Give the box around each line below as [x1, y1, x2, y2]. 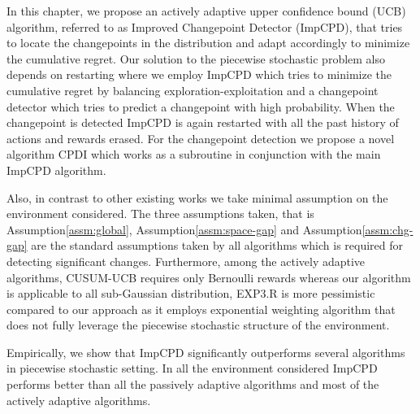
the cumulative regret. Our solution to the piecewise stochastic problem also [6, 50, 386, 67]
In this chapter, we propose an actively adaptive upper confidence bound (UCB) [6, 2, 406, 19]
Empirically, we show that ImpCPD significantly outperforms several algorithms [6, 343, 405, 360]
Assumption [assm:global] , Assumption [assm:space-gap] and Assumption [6, 220, 362, 238]
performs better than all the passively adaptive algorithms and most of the [6, 376, 379, 393]
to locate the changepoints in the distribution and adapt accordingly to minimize [6, 34, 410, 51]
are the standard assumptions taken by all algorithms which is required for [31, 237, 404, 254]
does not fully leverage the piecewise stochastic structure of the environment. [6, 316, 390, 333]
